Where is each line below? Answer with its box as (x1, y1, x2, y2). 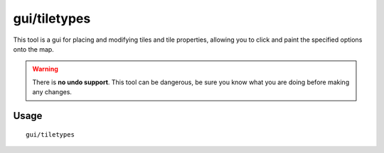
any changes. (32, 88, 73, 96)
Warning (32, 64, 58, 74)
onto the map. (13, 45, 55, 53)
